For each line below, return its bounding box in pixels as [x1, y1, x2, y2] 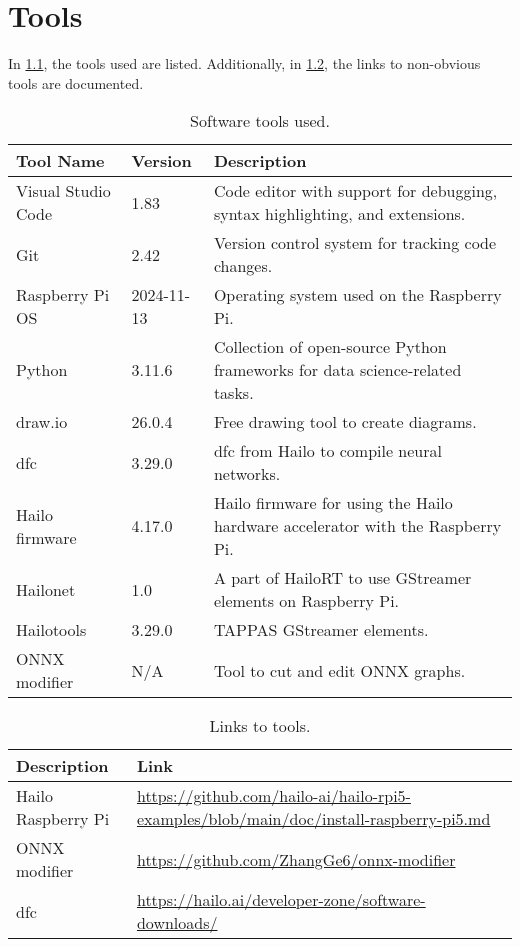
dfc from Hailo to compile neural [213, 439, 442, 463]
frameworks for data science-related [213, 358, 462, 382]
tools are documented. [8, 72, 144, 93]
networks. [213, 462, 281, 486]
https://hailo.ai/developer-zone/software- [136, 888, 426, 912]
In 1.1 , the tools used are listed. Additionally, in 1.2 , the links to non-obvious [8, 53, 481, 74]
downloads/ [136, 911, 218, 935]
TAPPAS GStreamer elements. [213, 618, 429, 642]
